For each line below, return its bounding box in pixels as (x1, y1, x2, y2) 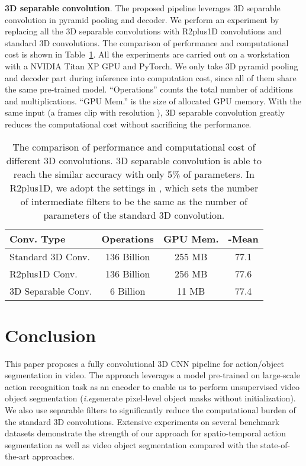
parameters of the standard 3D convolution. (43, 208, 225, 222)
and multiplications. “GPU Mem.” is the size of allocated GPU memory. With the (5, 94, 301, 107)
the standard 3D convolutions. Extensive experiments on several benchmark (5, 415, 280, 427)
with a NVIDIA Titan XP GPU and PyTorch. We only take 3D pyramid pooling (5, 59, 298, 72)
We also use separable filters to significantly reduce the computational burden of (5, 404, 296, 416)
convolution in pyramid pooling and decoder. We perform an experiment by (5, 13, 279, 25)
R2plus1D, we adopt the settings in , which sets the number (9, 180, 259, 194)
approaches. (32, 450, 75, 462)
